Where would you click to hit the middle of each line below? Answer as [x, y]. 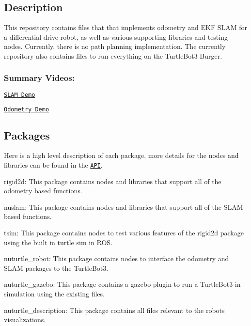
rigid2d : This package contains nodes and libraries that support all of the [113, 181]
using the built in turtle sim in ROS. [58, 242]
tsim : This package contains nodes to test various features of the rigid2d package [124, 232]
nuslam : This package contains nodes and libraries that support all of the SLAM [124, 207]
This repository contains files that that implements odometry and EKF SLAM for [126, 27]
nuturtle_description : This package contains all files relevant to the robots [114, 310]
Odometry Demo [27, 110]
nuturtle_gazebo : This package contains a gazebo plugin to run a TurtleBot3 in [122, 284]
